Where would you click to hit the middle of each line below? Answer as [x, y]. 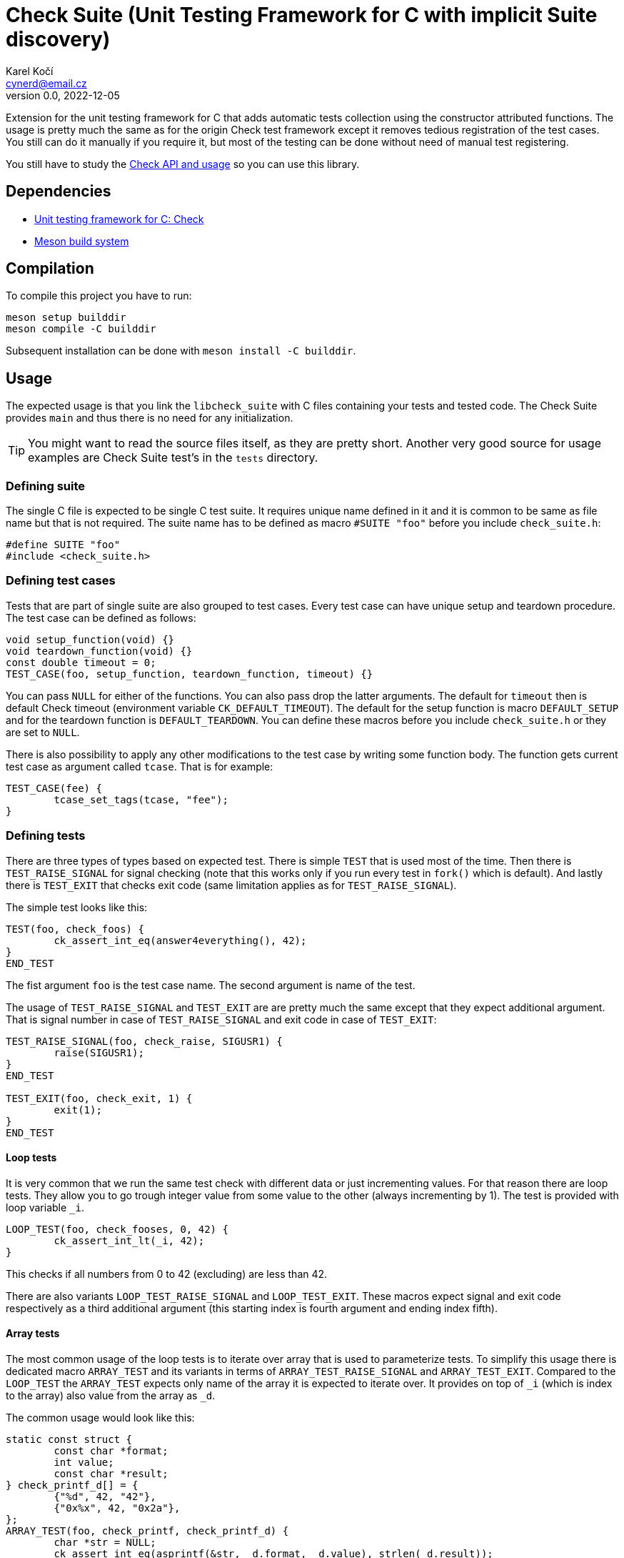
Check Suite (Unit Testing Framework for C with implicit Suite [302, 15]
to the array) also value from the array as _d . [111, 1395]
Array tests [33, 1334]
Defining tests [46, 836]
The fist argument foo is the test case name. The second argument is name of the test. [211, 985]
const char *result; [111, 1473]
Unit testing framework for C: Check [119, 219]
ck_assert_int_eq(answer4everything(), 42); [180, 940]
